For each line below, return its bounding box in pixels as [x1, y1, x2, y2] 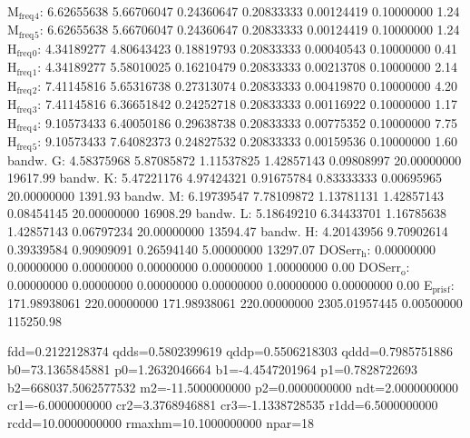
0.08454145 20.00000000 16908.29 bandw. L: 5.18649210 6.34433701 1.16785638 [7, 204, 446, 223]
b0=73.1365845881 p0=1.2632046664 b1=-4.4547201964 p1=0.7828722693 [7, 360, 417, 379]
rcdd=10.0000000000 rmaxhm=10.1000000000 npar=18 [7, 413, 315, 432]
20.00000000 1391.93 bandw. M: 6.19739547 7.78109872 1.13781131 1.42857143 [7, 185, 445, 204]
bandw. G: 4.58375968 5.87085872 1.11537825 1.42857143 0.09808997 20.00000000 [7, 150, 462, 169]
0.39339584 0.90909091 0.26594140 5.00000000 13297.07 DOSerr [7, 239, 362, 258]
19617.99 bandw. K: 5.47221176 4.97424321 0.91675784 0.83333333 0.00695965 [7, 168, 443, 187]
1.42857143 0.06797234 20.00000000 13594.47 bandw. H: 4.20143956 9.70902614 [7, 222, 448, 240]
